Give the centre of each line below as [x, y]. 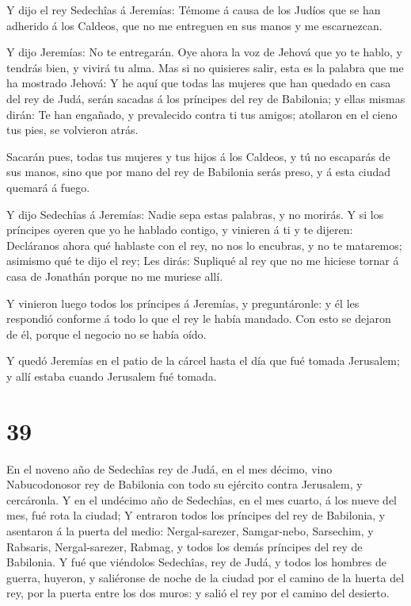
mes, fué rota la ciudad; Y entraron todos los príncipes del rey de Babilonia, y [196, 515]
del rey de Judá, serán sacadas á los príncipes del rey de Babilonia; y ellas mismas [206, 98]
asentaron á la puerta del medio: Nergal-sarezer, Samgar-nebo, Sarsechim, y [190, 530]
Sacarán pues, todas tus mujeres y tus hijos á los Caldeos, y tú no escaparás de [198, 156]
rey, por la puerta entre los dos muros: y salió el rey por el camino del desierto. [198, 593]
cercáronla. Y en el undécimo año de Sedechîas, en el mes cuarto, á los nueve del [202, 499]
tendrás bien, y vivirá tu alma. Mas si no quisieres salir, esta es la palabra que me [205, 67]
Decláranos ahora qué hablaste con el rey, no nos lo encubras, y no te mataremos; [204, 245]
